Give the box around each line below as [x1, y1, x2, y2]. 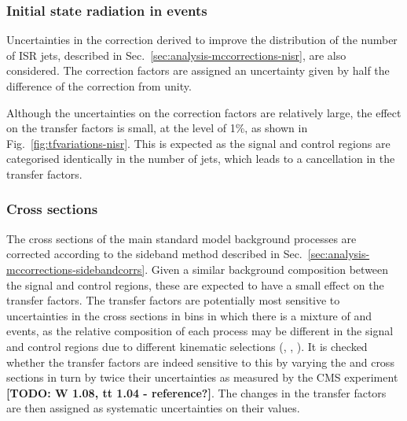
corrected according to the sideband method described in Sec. [6, 246, 302, 262]
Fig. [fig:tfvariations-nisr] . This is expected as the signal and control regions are [6, 135, 390, 151]
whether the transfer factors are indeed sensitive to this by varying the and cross [6, 353, 394, 370]
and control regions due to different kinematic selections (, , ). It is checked [6, 338, 368, 354]
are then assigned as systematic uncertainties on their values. [6, 400, 300, 416]
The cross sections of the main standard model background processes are [6, 230, 357, 246]
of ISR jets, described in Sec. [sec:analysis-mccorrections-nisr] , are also [6, 46, 346, 63]
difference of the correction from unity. [6, 78, 192, 94]
